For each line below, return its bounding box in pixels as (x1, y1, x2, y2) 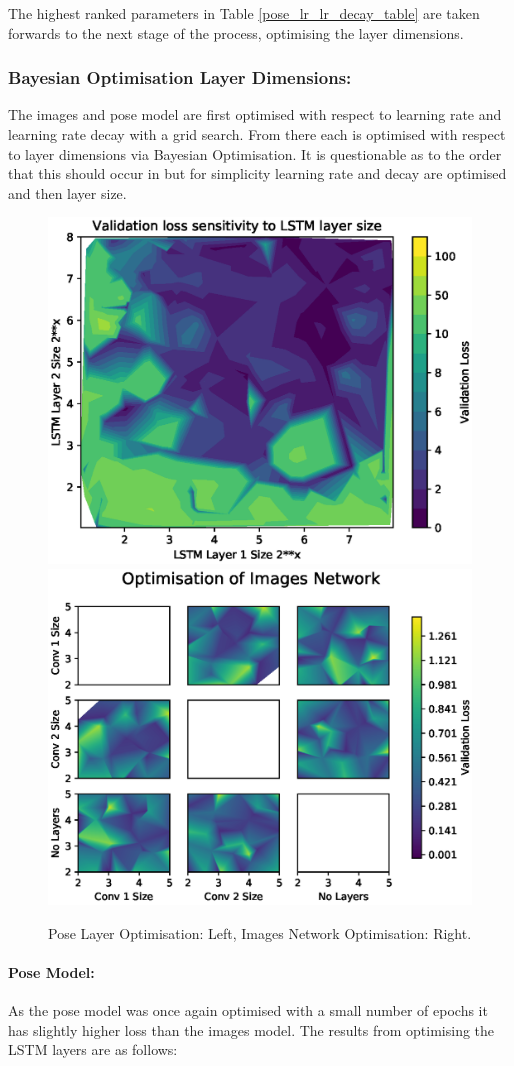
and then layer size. (8, 182, 127, 203)
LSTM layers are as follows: (8, 1039, 178, 1060)
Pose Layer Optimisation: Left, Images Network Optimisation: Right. (48, 922, 472, 943)
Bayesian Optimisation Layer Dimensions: (8, 65, 352, 90)
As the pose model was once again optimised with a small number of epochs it (8, 1000, 488, 1021)
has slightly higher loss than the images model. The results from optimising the (8, 1019, 495, 1040)
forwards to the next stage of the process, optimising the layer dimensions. (8, 22, 464, 43)
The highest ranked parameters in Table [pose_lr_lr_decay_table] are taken (8, 3, 480, 23)
